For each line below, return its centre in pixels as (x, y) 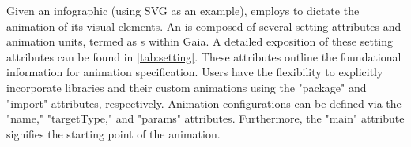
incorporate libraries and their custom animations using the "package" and (187, 87)
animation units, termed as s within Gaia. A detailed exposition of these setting (200, 41)
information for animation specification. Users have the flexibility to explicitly (195, 72)
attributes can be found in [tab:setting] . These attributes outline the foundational (204, 56)
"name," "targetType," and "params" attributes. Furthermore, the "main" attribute (205, 118)
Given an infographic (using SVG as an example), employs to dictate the (183, 10)
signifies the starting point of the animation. (113, 133)
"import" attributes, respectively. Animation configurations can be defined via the (204, 103)
